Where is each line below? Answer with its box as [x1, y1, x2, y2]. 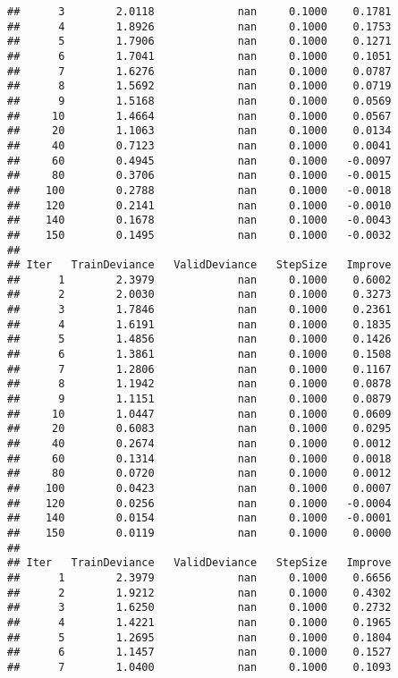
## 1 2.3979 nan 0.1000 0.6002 [7, 273, 392, 286]
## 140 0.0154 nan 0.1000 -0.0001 [7, 512, 392, 525]
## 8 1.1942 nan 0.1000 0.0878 [7, 377, 392, 391]
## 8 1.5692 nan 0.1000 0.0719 [7, 80, 392, 93]
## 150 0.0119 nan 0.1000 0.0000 [7, 526, 392, 539]
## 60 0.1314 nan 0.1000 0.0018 [7, 452, 392, 465]
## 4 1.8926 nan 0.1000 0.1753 [7, 20, 392, 33]
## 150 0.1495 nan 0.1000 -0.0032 [7, 228, 392, 242]
